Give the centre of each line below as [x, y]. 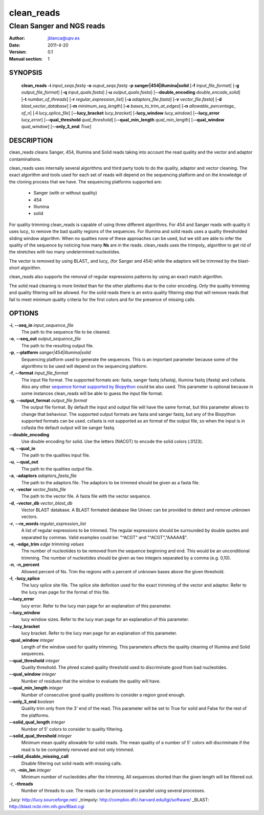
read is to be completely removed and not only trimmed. [78, 749]
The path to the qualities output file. [57, 469]
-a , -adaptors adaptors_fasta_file [43, 476]
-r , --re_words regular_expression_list [48, 523]
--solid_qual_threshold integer [40, 736]
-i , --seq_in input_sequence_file [41, 325]
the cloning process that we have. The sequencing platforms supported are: [86, 181]
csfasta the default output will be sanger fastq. [68, 428]
